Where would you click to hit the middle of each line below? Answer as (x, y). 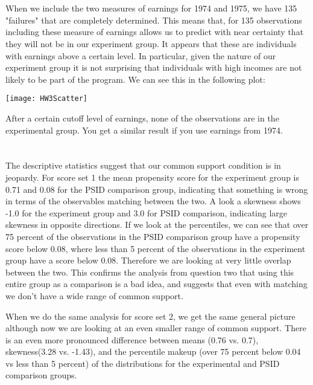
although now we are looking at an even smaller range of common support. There (156, 328)
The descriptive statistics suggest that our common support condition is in (143, 165)
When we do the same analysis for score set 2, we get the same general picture (150, 316)
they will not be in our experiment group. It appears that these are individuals (151, 43)
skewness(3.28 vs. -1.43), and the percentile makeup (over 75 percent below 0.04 (153, 351)
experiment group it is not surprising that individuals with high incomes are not (154, 67)
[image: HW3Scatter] (47, 99)
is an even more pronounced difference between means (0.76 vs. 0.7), (132, 339)
